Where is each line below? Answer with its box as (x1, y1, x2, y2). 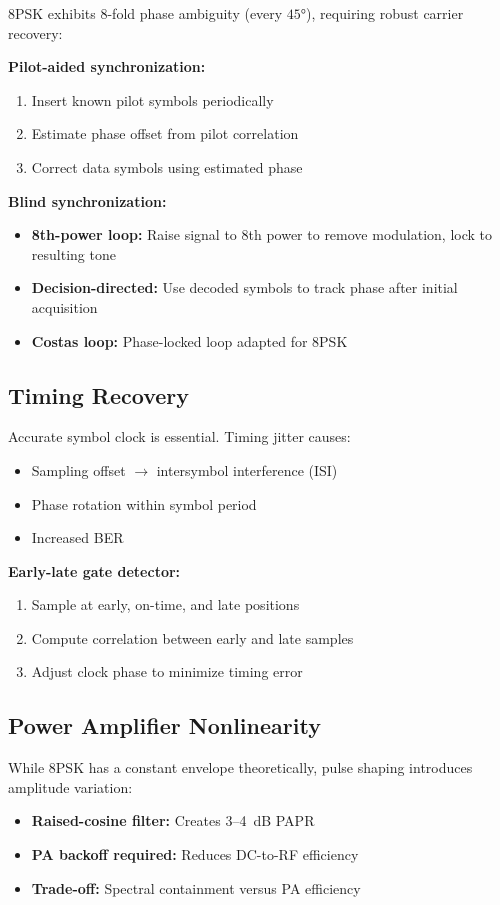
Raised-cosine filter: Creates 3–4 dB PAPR (31, 810, 315, 831)
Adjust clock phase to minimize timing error (31, 661, 303, 682)
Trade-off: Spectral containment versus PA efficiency (31, 877, 361, 898)
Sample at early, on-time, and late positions (31, 594, 300, 615)
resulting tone (31, 243, 116, 264)
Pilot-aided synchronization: (8, 56, 206, 77)
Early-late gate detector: (8, 560, 181, 581)
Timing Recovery (8, 379, 190, 410)
